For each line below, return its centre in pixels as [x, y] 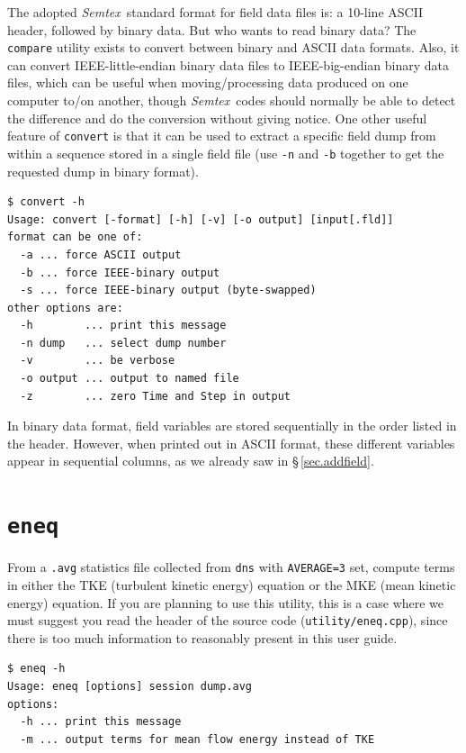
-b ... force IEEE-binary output [120, 272]
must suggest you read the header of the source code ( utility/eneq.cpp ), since [228, 620]
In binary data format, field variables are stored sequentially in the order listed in [232, 426]
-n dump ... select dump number [123, 343]
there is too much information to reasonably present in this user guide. [202, 637]
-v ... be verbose [98, 361]
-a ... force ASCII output [101, 254]
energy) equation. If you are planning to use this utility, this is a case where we [226, 602]
